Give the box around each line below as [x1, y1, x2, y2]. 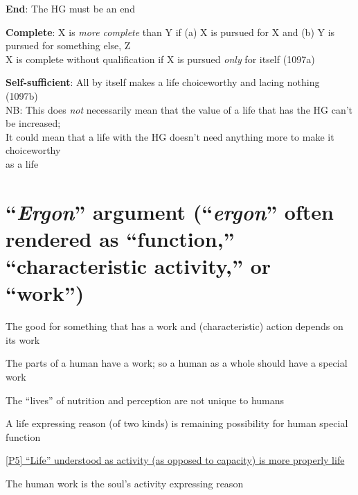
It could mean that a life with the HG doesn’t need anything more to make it [6, 129, 334, 144]
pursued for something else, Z [6, 38, 131, 53]
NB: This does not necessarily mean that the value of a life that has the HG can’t [6, 102, 353, 116]
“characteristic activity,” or [6, 252, 271, 280]
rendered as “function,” [6, 224, 235, 252]
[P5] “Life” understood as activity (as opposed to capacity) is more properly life [6, 453, 345, 467]
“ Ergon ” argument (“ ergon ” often [6, 197, 334, 226]
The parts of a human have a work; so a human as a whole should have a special [6, 356, 348, 370]
